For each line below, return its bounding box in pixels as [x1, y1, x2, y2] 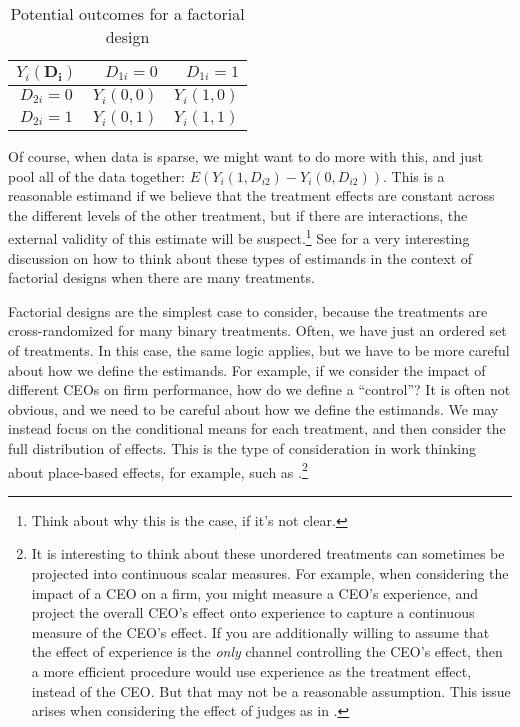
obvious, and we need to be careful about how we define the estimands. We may [8, 398, 499, 419]
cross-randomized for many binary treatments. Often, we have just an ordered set [8, 320, 507, 341]
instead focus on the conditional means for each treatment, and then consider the [8, 418, 506, 439]
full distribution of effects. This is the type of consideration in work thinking [8, 437, 476, 458]
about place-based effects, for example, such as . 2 [8, 458, 308, 482]
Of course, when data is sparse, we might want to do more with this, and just [8, 146, 483, 166]
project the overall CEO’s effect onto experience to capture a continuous [31, 602, 475, 623]
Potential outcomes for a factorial [10, 2, 245, 25]
